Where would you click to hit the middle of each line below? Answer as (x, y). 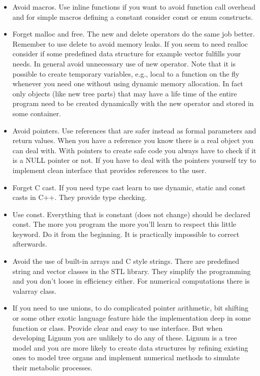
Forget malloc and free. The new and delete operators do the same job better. (134, 34)
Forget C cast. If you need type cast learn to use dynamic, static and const (129, 187)
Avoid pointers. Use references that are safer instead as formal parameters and (134, 130)
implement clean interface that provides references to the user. (109, 170)
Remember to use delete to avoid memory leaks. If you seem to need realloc (130, 43)
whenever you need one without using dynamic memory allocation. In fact (128, 83)
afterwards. (30, 244)
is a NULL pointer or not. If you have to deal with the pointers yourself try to (134, 160)
